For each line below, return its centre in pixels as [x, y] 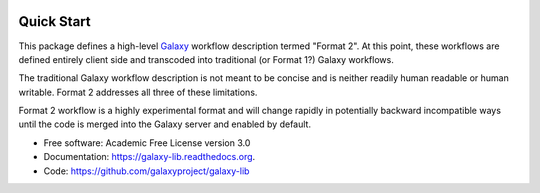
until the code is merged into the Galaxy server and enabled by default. [165, 124]
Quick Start [54, 21]
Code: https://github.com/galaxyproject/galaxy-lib [146, 171]
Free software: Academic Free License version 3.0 [147, 142]
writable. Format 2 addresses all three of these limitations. [138, 92]
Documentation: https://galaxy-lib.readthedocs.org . [149, 157]
